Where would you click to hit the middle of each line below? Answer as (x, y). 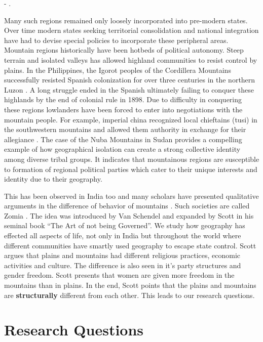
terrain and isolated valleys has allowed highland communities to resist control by (131, 59)
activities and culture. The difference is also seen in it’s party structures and (123, 265)
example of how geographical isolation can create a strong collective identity (122, 149)
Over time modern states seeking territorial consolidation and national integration (131, 30)
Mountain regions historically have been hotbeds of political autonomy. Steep (124, 50)
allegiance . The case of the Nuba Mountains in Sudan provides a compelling (123, 139)
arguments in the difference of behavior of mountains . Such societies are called (127, 206)
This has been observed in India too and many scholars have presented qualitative (131, 196)
